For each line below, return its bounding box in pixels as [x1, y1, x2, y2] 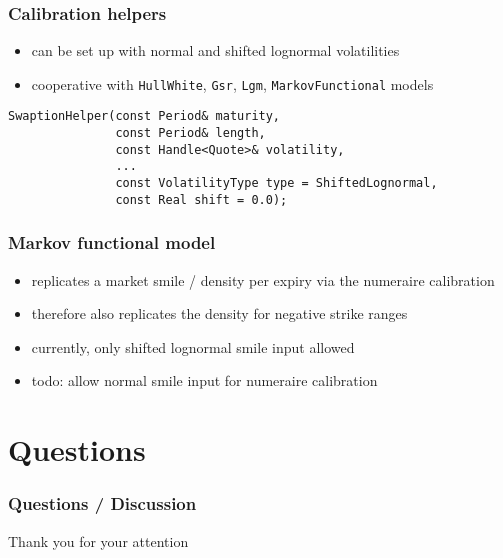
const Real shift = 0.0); [115, 192, 288, 207]
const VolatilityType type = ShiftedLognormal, [115, 176, 438, 191]
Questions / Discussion [8, 491, 197, 516]
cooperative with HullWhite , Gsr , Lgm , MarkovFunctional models [31, 73, 434, 94]
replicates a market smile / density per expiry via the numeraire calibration [31, 269, 495, 290]
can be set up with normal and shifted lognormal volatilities [31, 40, 400, 61]
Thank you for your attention [8, 530, 189, 551]
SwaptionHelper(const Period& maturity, [8, 109, 281, 124]
